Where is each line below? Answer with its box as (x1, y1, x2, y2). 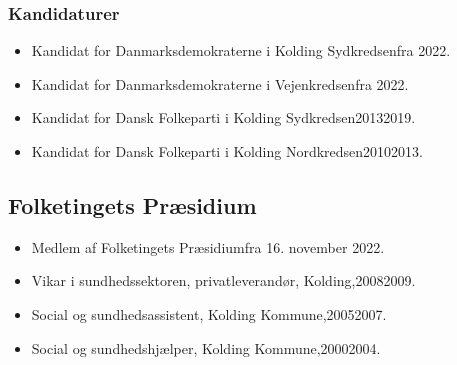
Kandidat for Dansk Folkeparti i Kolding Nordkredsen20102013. (31, 141, 424, 161)
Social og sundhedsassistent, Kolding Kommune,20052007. (31, 303, 387, 324)
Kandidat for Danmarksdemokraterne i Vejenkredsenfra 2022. (31, 73, 409, 94)
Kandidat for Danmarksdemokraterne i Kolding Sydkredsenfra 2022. (31, 40, 451, 61)
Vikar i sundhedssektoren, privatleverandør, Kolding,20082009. (31, 270, 416, 291)
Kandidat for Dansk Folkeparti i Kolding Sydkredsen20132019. (31, 107, 416, 128)
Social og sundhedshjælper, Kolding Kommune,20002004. (31, 337, 381, 358)
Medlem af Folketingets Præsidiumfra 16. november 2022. (31, 236, 385, 257)
